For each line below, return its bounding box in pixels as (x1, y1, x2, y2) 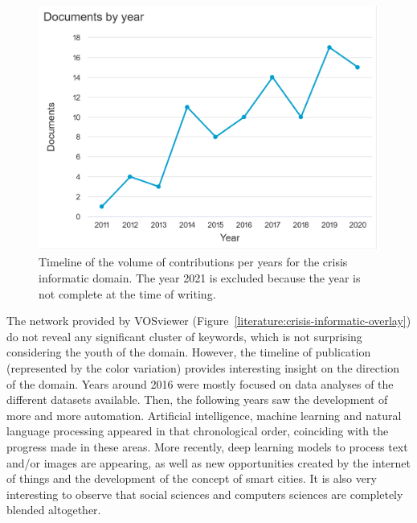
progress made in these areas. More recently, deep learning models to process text (6, 438, 408, 455)
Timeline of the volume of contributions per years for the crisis (39, 253, 348, 270)
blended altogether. (6, 501, 101, 518)
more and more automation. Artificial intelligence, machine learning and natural (6, 406, 402, 423)
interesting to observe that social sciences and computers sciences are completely (6, 485, 403, 502)
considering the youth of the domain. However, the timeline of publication (6, 344, 371, 360)
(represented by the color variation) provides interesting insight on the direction (6, 359, 400, 376)
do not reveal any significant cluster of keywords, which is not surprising (6, 327, 362, 344)
